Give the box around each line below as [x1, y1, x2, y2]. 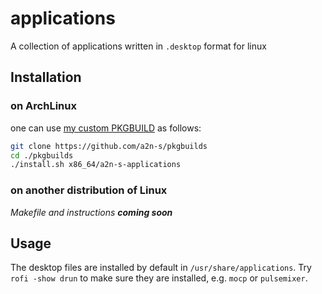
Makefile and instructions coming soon [10, 206, 173, 218]
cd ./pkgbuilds [10, 150, 74, 161]
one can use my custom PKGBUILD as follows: [10, 122, 202, 134]
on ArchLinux [10, 99, 77, 113]
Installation [10, 69, 82, 86]
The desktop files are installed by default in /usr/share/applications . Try [10, 262, 312, 274]
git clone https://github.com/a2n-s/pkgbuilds [10, 141, 208, 151]
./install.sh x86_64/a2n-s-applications [10, 160, 182, 170]
